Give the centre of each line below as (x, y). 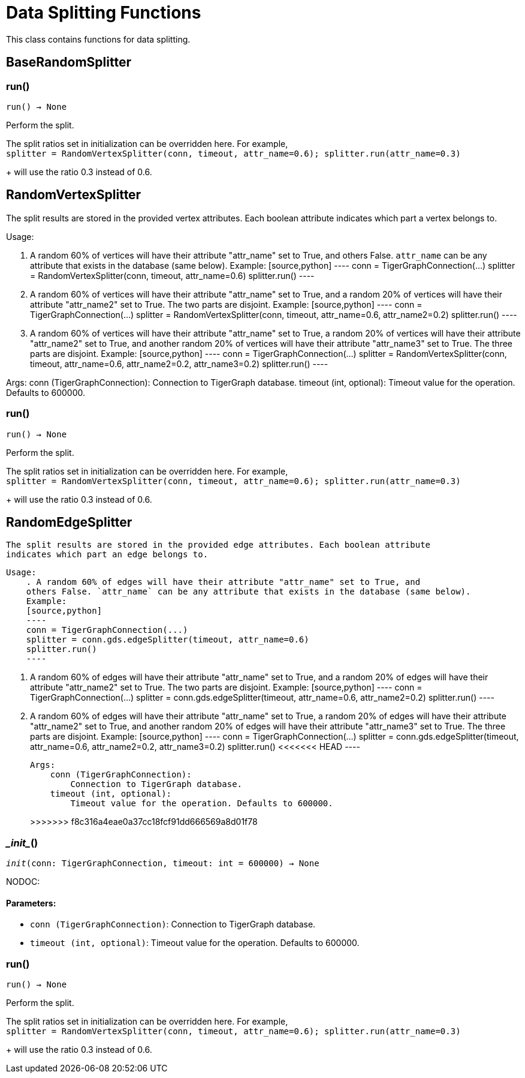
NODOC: (23, 882)
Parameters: (31, 903)
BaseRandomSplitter (69, 62)
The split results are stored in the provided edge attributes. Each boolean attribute (218, 545)
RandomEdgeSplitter (69, 522)
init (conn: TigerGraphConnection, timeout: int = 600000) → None (163, 864)
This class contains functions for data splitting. (98, 39)
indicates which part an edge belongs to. (107, 555)
